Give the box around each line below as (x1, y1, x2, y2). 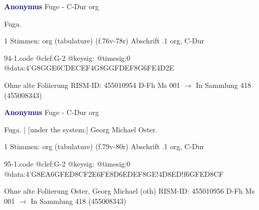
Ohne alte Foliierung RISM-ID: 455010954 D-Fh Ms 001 (4, 79, 180, 90)
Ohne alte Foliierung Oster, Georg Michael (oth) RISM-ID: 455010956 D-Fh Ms (4, 185, 255, 196)
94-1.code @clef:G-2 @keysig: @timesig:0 (4, 52, 131, 63)
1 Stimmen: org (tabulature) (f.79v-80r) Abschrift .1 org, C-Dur (4, 141, 204, 152)
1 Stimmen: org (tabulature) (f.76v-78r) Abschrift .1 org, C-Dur (4, 35, 204, 46)
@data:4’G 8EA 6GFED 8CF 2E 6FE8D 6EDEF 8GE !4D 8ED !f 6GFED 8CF (4, 168, 224, 179)
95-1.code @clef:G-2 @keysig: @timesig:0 (4, 158, 131, 169)
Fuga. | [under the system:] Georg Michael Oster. (4, 124, 158, 134)
